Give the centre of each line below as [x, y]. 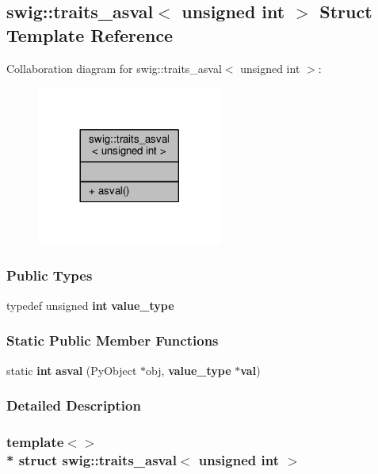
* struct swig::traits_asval [92, 459]
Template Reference [90, 34]
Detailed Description [74, 405]
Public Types [50, 275]
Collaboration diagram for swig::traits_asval [114, 68]
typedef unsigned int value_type [90, 305]
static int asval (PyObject [72, 370]
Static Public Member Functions [113, 340]
